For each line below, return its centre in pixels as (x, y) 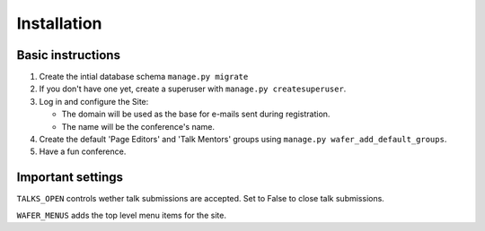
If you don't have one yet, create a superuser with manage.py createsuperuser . (193, 89)
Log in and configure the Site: (94, 101)
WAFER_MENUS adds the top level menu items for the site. (121, 215)
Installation (59, 23)
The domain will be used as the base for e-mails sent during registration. (196, 114)
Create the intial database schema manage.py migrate (144, 77)
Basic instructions (69, 55)
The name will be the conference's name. (138, 126)
